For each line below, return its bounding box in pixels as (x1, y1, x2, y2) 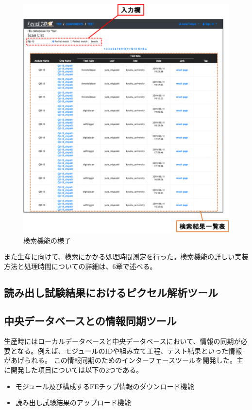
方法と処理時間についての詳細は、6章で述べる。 (4, 261, 157, 271)
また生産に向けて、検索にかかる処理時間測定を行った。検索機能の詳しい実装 (4, 251, 249, 262)
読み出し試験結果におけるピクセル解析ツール (4, 285, 218, 300)
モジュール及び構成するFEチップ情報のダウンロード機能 (15, 381, 194, 391)
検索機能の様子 (23, 235, 71, 245)
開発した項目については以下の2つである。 (10, 365, 143, 375)
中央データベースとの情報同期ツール (4, 313, 177, 328)
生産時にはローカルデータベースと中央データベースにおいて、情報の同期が (4, 336, 241, 346)
